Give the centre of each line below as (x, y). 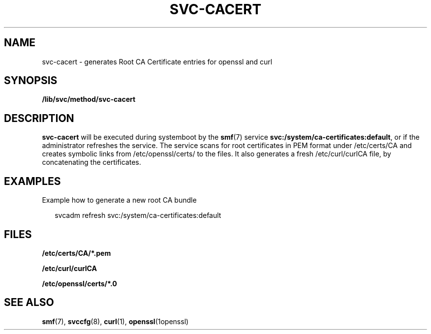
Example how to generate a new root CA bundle (119, 200)
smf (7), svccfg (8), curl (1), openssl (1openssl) (115, 321)
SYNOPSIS (31, 81)
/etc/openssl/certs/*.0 (79, 283)
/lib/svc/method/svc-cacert (89, 99)
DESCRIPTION (39, 118)
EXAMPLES (32, 181)
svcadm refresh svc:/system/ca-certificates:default (138, 215)
